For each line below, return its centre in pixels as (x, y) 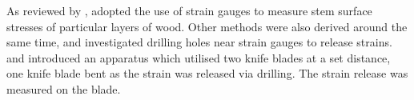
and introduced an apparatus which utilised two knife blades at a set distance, (199, 57)
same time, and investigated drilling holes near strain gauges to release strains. (199, 42)
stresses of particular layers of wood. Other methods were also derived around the (207, 26)
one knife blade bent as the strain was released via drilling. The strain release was (207, 73)
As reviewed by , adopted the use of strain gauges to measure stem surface (189, 10)
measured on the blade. (64, 88)
